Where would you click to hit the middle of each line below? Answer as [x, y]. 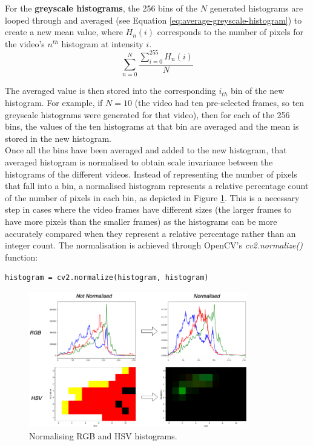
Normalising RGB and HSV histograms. [103, 436]
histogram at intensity [102, 43]
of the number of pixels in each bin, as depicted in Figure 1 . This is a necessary [152, 197]
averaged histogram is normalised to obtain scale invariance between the [139, 162]
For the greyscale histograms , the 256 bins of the [101, 8]
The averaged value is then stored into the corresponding [110, 91]
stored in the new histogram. [58, 138]
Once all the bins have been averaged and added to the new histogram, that [146, 150]
